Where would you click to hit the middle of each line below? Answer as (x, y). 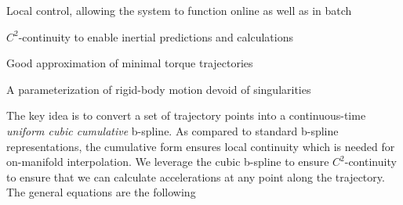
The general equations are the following (101, 192)
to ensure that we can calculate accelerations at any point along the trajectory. (196, 176)
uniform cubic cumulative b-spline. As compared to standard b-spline (172, 130)
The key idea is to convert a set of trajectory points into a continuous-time (186, 115)
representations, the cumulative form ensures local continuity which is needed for (201, 146)
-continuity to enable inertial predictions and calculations (156, 36)
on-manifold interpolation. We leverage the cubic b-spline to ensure (168, 162)
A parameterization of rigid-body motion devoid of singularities (159, 89)
